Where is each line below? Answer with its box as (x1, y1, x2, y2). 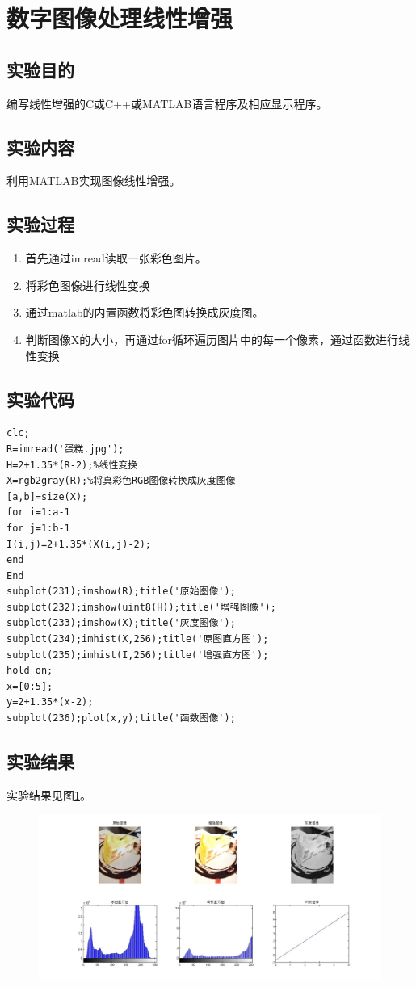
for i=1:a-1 (6, 506, 70, 519)
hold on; (6, 665, 53, 677)
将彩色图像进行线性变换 (25, 276, 150, 293)
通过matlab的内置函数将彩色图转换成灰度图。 (25, 304, 264, 321)
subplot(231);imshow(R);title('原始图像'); (6, 586, 236, 598)
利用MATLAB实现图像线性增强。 (6, 172, 181, 189)
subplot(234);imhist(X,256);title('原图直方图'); (6, 633, 269, 645)
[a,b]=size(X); (6, 490, 88, 502)
